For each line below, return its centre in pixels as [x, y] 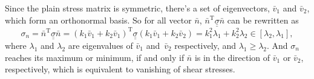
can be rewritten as [263, 20]
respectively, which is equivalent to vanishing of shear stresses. [120, 69]
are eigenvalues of [100, 45]
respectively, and [205, 45]
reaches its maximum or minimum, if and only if [95, 57]
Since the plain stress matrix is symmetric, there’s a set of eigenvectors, [137, 8]
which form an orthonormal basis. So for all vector [98, 20]
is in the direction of [232, 57]
